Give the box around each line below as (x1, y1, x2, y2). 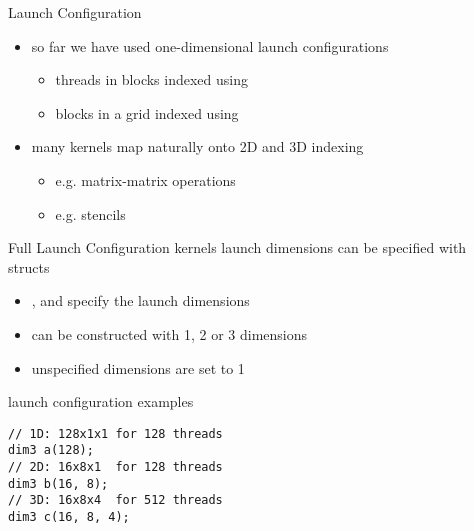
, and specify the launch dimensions (31, 290, 250, 311)
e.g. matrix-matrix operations (55, 169, 236, 190)
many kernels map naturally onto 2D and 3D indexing (31, 136, 364, 157)
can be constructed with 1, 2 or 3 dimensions (31, 323, 308, 344)
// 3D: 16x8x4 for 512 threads (8, 493, 223, 508)
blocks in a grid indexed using (55, 102, 239, 123)
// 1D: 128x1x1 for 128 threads (8, 426, 223, 441)
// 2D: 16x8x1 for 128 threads (8, 460, 223, 475)
